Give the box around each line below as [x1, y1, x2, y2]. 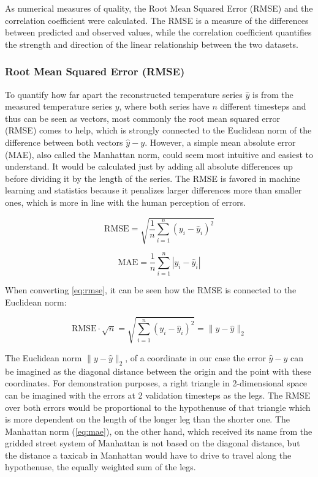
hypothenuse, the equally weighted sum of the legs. [5, 460, 196, 473]
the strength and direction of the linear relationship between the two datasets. [5, 37, 298, 50]
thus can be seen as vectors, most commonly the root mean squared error [5, 111, 281, 124]
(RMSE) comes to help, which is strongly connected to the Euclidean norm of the [5, 124, 312, 137]
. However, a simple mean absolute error [145, 135, 296, 148]
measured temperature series [5, 100, 112, 113]
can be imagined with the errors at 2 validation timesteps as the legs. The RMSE [5, 388, 311, 401]
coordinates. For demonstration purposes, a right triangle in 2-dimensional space [5, 377, 307, 389]
